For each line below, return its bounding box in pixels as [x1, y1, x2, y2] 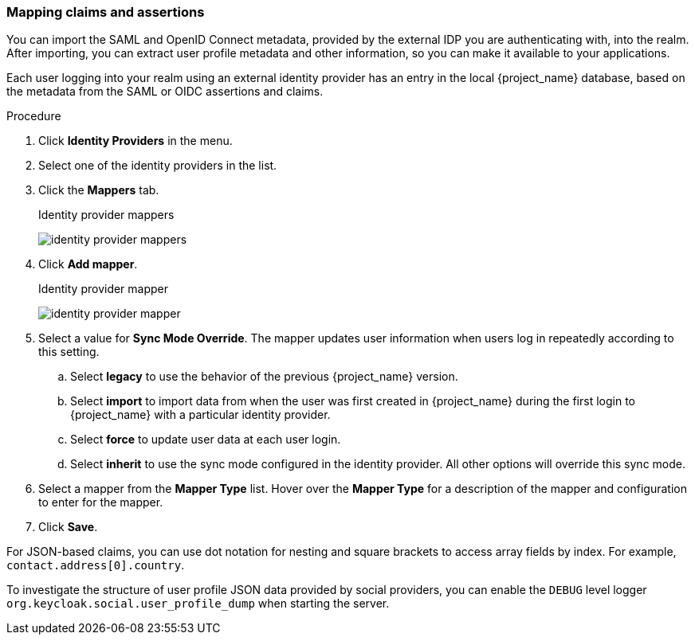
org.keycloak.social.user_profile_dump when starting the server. [6, 596, 390, 611]
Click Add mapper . [38, 257, 138, 272]
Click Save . [38, 520, 98, 534]
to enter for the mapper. [38, 495, 163, 510]
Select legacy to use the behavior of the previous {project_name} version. [70, 369, 458, 384]
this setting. [38, 345, 100, 359]
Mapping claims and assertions [6, 4, 205, 20]
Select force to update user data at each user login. [70, 432, 341, 447]
